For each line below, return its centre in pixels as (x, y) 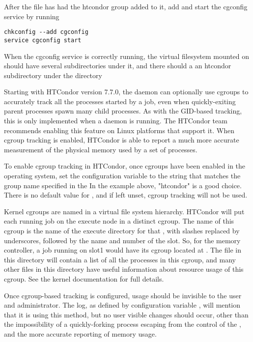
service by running (32, 16)
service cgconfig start (43, 40)
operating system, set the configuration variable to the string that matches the (122, 176)
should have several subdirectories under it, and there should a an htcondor (118, 66)
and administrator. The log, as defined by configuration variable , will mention (122, 305)
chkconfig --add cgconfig (46, 32)
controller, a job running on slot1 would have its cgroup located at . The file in (123, 250)
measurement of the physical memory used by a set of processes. (101, 149)
